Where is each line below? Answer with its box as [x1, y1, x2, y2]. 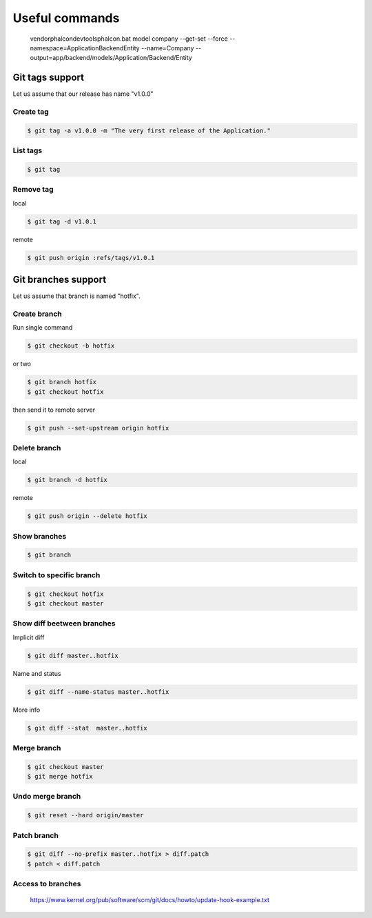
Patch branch [12, 830, 59, 840]
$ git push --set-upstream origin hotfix [27, 424, 169, 432]
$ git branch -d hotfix [27, 476, 108, 484]
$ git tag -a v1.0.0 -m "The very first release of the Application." [27, 126, 271, 134]
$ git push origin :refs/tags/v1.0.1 [27, 254, 155, 261]
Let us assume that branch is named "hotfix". [12, 292, 141, 300]
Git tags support [12, 72, 84, 83]
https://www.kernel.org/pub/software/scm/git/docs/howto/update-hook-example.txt [30, 896, 270, 904]
